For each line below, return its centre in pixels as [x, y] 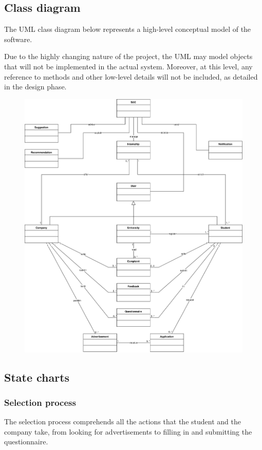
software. [18, 39]
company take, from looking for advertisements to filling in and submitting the [128, 431]
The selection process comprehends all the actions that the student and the [123, 421]
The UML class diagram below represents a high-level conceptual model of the [128, 29]
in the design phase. [35, 87]
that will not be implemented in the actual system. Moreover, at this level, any [128, 66]
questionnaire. [26, 442]
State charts [37, 377]
